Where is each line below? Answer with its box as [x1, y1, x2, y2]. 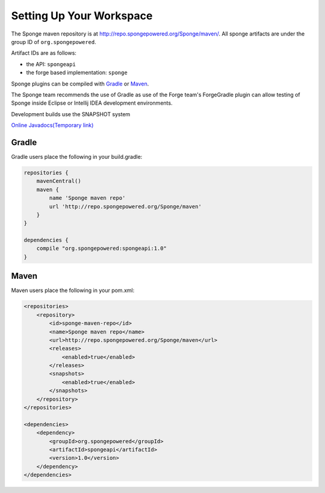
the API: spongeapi [26, 60, 76, 67]
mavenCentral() [36, 178, 81, 185]
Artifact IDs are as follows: [11, 49, 76, 57]
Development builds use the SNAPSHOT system [11, 110, 131, 117]
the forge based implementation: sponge [26, 69, 128, 76]
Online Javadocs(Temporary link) [11, 122, 94, 129]
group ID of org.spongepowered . [11, 38, 96, 45]
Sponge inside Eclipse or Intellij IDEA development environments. [11, 99, 173, 107]
